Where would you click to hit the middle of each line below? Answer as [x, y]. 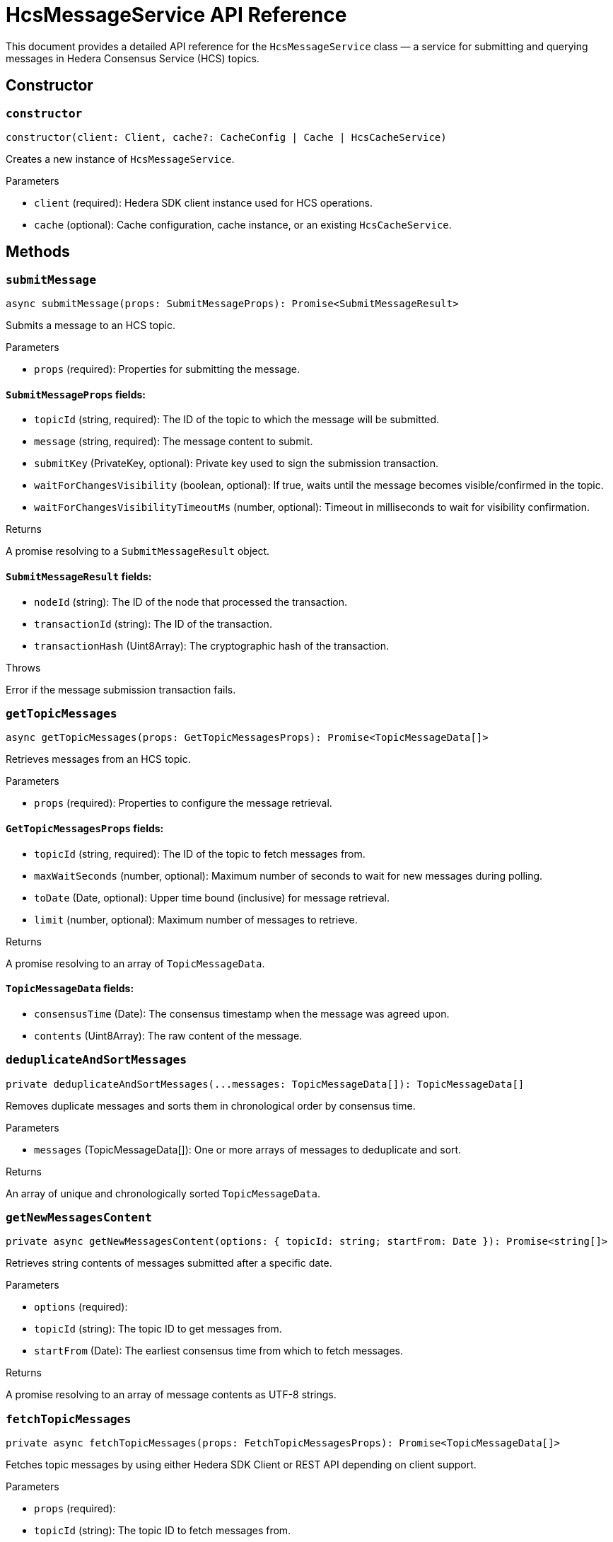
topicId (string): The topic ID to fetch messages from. [163, 1531]
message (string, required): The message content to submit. [174, 442]
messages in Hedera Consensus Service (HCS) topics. [133, 58]
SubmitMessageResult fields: [79, 577]
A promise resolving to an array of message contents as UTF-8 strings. [171, 1395]
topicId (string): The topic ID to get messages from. [158, 1329]
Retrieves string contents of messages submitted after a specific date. [169, 1263]
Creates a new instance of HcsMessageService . [120, 159]
